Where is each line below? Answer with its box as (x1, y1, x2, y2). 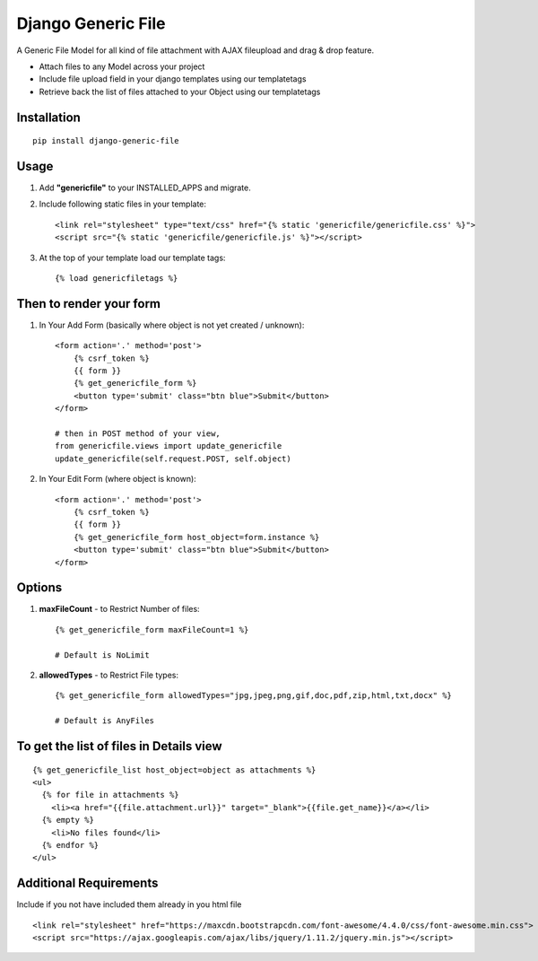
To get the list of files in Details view (16, 738, 223, 754)
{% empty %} (41, 815, 94, 826)
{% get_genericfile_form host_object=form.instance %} (73, 532, 320, 542)
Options (16, 580, 63, 596)
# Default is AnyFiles (55, 716, 155, 726)
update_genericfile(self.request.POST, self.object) (55, 453, 291, 464)
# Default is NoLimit (55, 650, 150, 660)
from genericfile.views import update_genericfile (55, 441, 282, 451)
